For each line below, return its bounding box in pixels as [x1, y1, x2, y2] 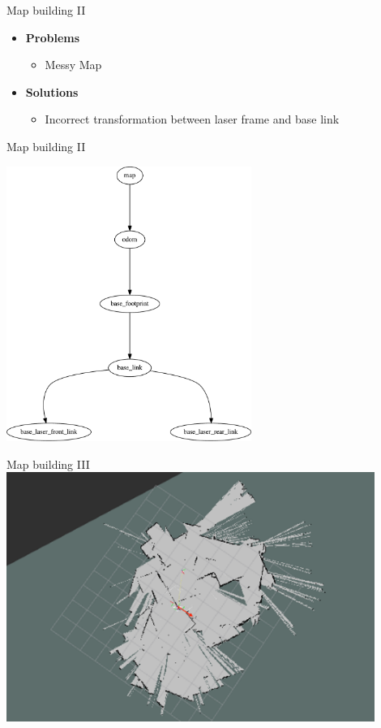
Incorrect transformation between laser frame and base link [45, 110, 340, 128]
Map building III [6, 455, 90, 472]
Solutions [25, 83, 79, 100]
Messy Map [45, 56, 102, 73]
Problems [25, 28, 80, 45]
